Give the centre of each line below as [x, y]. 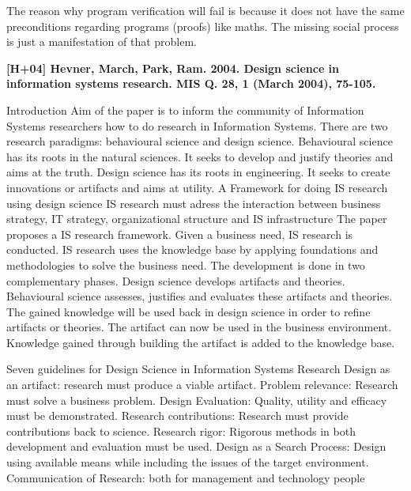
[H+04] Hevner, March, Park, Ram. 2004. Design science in [173, 68]
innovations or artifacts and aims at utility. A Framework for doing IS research [197, 187]
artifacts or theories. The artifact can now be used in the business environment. [199, 327]
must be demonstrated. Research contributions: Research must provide [177, 415]
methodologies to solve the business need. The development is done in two [186, 264]
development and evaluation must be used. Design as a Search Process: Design [196, 446]
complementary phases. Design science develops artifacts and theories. [176, 280]
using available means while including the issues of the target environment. [188, 462]
